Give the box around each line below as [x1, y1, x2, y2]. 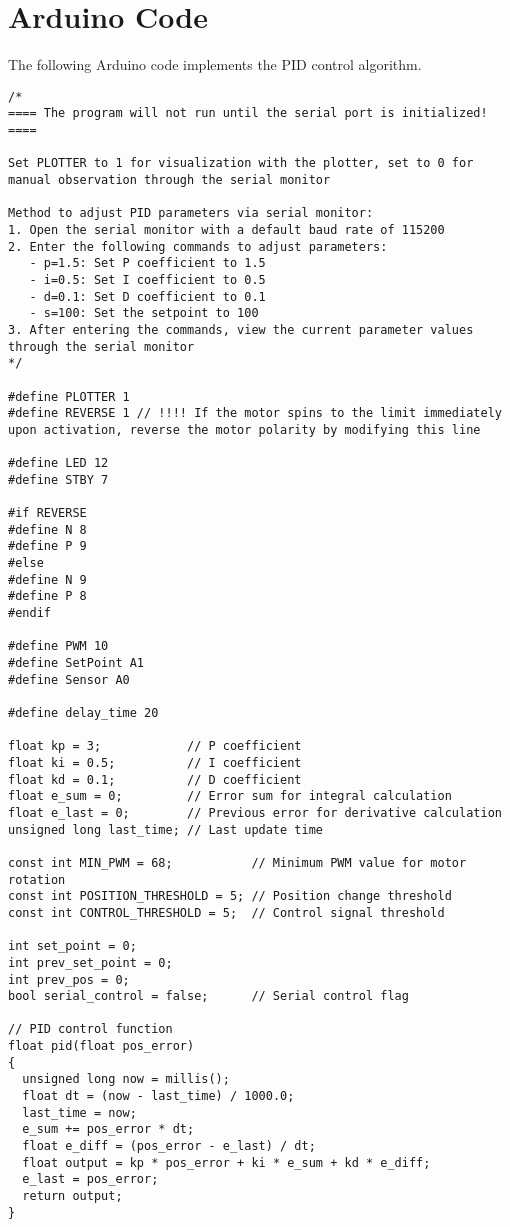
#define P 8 [8, 589, 87, 604]
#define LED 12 [8, 456, 109, 471]
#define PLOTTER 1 [8, 389, 130, 404]
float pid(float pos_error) [8, 1039, 195, 1054]
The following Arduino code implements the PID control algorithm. [8, 54, 422, 75]
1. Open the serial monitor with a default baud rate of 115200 [8, 222, 445, 237]
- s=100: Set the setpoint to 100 [29, 306, 259, 321]
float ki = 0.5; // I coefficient [8, 755, 302, 770]
